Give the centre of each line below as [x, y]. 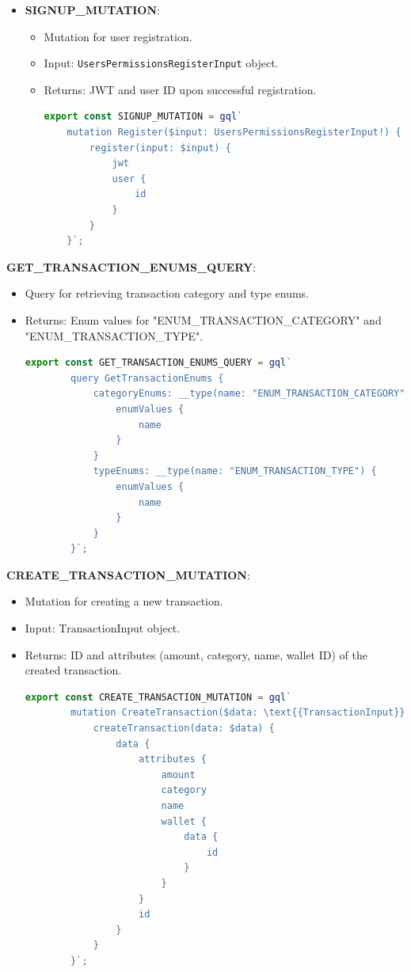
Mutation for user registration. [118, 36]
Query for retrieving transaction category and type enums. [167, 293]
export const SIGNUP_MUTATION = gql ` [143, 117]
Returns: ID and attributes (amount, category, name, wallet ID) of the [196, 654]
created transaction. [73, 670]
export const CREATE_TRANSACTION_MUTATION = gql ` [158, 697]
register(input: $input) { [160, 148]
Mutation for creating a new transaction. [124, 601]
